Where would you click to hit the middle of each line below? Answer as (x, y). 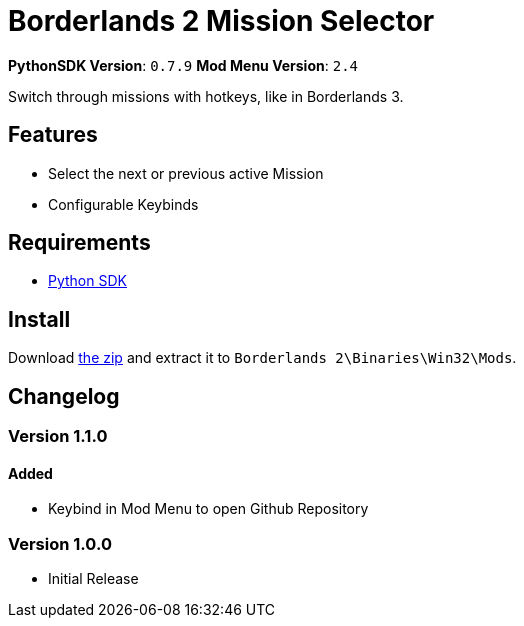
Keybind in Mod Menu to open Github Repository (208, 509)
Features (53, 135)
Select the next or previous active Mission (186, 173)
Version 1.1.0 (58, 436)
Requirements (79, 243)
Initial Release (93, 579)
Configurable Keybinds (123, 204)
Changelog (64, 396)
